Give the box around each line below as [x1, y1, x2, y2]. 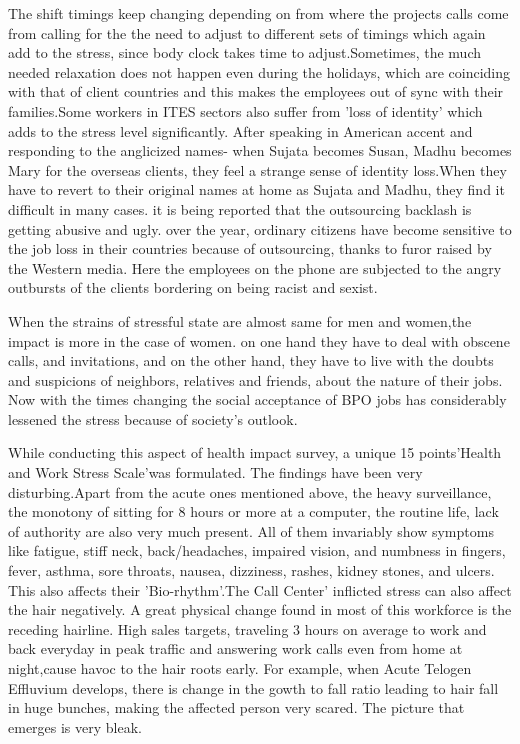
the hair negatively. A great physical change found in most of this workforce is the [8, 599, 512, 620]
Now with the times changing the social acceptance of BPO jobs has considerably [8, 389, 507, 410]
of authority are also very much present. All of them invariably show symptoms [8, 520, 494, 541]
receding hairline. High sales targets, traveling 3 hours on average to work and [8, 618, 487, 639]
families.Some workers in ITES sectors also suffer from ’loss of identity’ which [8, 100, 483, 121]
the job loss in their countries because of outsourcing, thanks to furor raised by [8, 238, 492, 259]
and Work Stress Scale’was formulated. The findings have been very [8, 462, 423, 483]
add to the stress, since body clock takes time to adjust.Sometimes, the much [8, 42, 482, 63]
